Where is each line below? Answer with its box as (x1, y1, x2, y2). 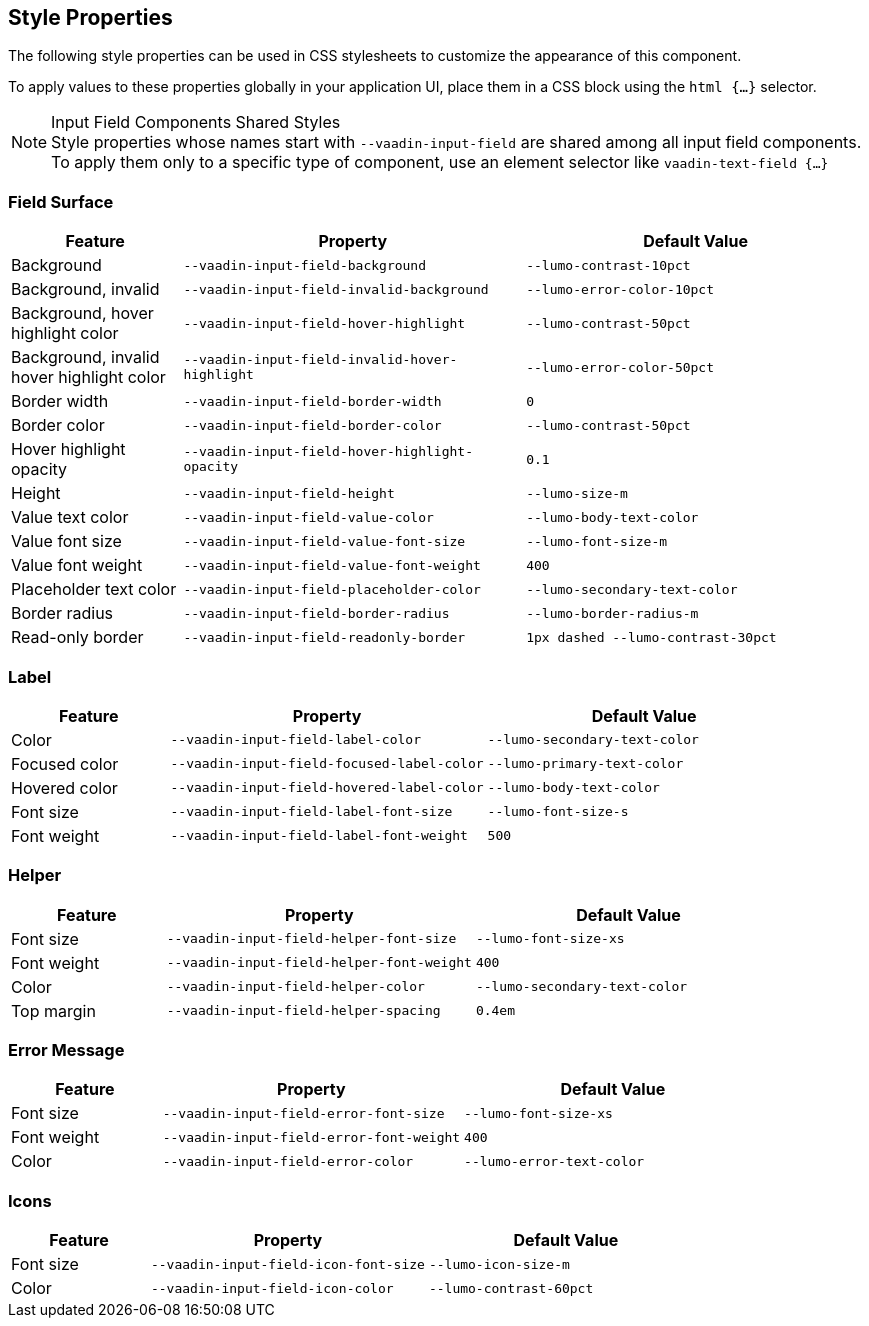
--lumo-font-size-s (487, 804, 629, 820)
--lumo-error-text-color (464, 1153, 645, 1169)
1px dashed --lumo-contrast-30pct (526, 629, 777, 645)
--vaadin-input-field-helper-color (166, 979, 425, 995)
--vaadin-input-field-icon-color (150, 1280, 394, 1296)
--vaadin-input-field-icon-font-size (150, 1256, 425, 1272)
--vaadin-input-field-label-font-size (170, 804, 453, 820)
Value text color (11, 507, 129, 528)
